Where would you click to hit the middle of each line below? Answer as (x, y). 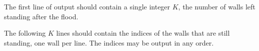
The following (25, 33)
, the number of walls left (217, 6)
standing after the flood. (41, 16)
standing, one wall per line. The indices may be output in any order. (109, 42)
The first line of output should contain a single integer (87, 6)
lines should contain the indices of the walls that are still (143, 33)
